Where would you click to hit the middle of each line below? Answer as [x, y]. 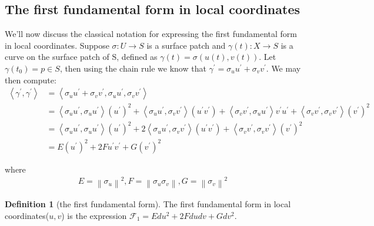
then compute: [31, 80]
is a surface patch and [186, 45]
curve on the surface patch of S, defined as [81, 57]
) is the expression [94, 215]
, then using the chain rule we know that [133, 68]
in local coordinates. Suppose [57, 45]
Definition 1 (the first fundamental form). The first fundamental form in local [148, 204]
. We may [283, 68]
